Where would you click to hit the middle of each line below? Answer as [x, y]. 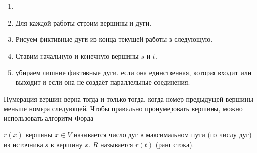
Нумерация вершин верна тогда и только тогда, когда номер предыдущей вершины [128, 98]
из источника [23, 144]
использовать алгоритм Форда [49, 118]
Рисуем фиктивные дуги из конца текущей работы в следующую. [114, 39]
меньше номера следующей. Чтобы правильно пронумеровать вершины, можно [123, 108]
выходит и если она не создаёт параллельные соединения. [103, 82]
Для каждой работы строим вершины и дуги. [84, 22]
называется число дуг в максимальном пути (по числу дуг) [163, 134]
